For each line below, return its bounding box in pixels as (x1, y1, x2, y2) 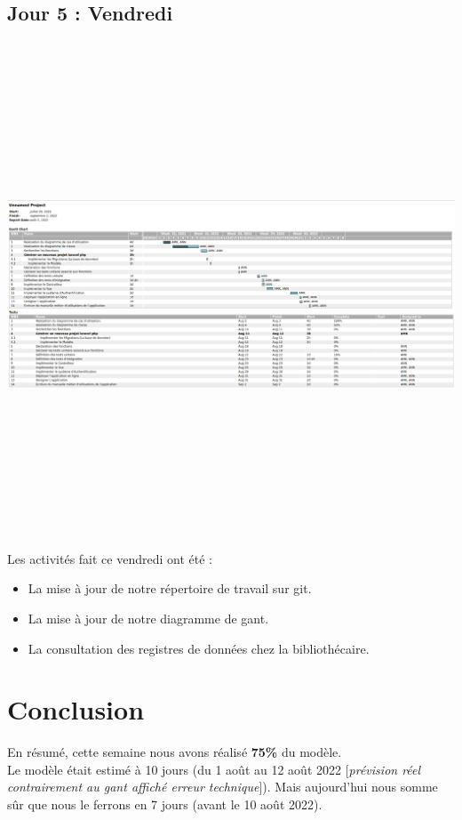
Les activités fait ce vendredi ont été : (7, 549, 212, 567)
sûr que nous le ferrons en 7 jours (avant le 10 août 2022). (7, 795, 323, 813)
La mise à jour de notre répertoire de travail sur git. (28, 579, 312, 598)
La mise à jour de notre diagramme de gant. (28, 608, 269, 627)
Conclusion (7, 691, 145, 728)
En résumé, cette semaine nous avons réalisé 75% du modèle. (7, 743, 342, 761)
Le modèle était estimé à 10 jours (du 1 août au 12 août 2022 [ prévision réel (7, 760, 421, 778)
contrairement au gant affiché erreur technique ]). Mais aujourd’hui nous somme (7, 777, 438, 796)
